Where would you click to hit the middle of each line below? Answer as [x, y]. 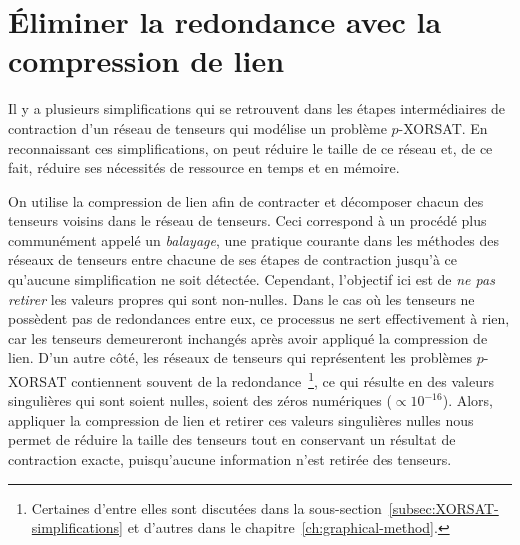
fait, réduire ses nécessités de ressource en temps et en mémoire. [204, 167]
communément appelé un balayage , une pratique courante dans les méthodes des [254, 239]
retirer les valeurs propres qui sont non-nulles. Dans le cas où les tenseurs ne [241, 298]
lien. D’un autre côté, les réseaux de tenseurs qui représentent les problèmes [240, 357]
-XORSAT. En [443, 127]
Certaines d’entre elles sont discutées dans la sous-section [206, 507]
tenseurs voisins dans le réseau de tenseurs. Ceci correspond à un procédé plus [247, 220]
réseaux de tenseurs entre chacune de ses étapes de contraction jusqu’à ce [233, 259]
